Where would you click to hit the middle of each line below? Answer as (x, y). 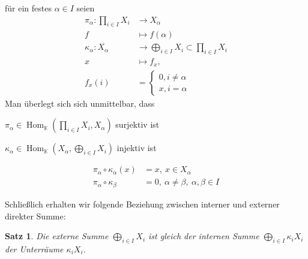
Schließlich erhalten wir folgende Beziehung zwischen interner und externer (142, 204)
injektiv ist (137, 148)
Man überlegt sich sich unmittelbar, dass (80, 103)
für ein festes (28, 8)
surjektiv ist (137, 124)
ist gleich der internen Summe (204, 236)
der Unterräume (34, 249)
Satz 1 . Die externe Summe (57, 236)
